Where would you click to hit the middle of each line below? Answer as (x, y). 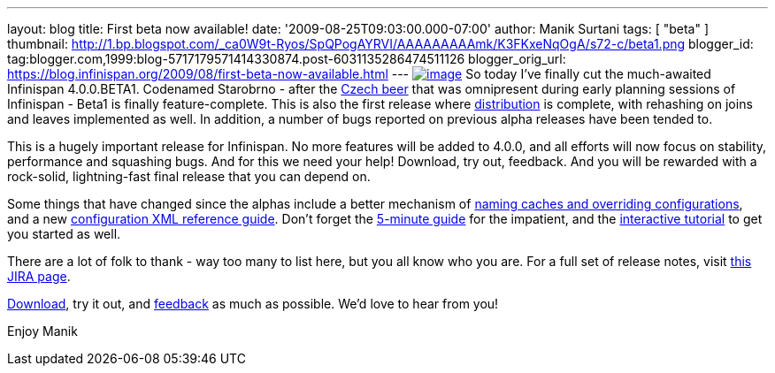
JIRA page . (39, 276)
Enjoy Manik (42, 331)
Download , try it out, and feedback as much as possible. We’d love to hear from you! (253, 304)
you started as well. (64, 234)
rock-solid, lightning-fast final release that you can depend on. (189, 176)
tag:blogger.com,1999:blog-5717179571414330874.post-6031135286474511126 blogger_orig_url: (287, 59)
